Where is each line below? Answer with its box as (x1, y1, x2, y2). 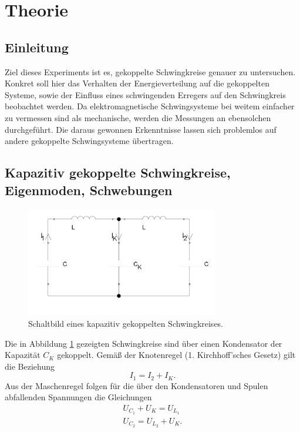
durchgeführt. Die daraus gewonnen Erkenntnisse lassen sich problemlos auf (5, 123, 277, 135)
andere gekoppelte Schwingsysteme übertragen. (5, 135, 174, 147)
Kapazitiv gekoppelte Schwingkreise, (5, 163, 231, 182)
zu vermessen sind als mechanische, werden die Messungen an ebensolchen (5, 111, 271, 123)
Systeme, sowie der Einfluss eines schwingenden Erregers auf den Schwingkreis (5, 88, 286, 101)
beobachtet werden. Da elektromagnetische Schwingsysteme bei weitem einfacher (5, 100, 295, 112)
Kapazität (5, 349, 41, 361)
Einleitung (5, 38, 69, 56)
